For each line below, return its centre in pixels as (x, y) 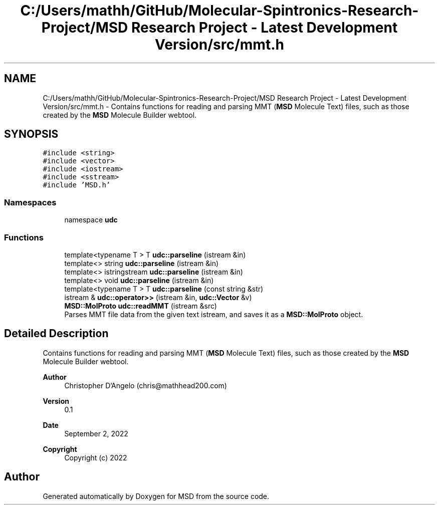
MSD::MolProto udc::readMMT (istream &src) (141, 306)
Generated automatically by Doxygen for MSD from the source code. (156, 496)
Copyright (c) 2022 (96, 457)
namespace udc (91, 220)
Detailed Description (56, 334)
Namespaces (30, 202)
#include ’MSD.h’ (77, 185)
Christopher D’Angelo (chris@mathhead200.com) (146, 385)
